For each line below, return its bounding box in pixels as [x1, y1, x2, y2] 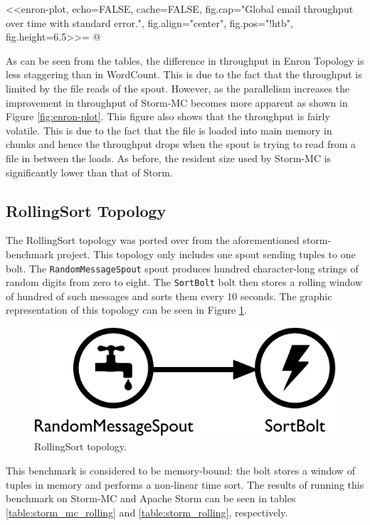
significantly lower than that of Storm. [6, 164, 173, 179]
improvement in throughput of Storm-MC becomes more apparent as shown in [6, 95, 348, 110]
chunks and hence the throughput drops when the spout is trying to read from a [6, 137, 356, 152]
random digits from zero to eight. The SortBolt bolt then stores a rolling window [6, 275, 363, 290]
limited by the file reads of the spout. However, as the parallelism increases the [6, 80, 350, 95]
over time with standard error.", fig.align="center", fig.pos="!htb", [6, 15, 293, 30]
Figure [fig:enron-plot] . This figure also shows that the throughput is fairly [6, 109, 330, 124]
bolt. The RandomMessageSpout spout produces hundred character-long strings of [6, 260, 359, 275]
